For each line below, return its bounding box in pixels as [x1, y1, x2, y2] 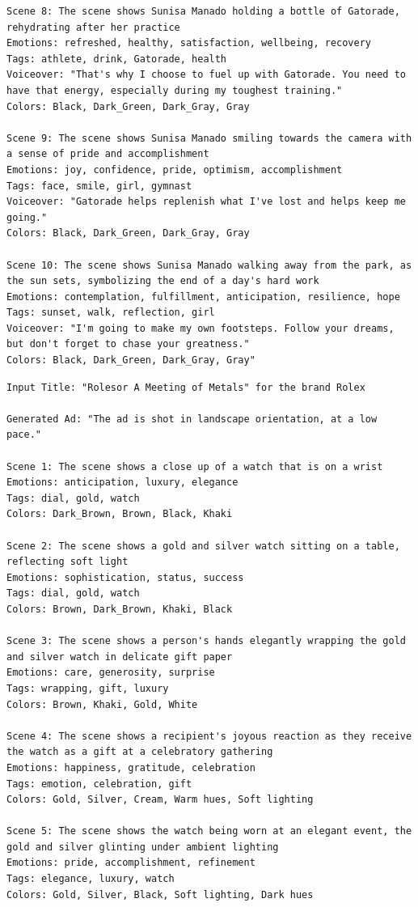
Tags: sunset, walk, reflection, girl [6, 307, 215, 319]
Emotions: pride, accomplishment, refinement [6, 857, 255, 869]
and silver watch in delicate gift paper [6, 651, 233, 663]
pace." [6, 429, 41, 441]
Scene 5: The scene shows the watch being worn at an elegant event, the [6, 825, 412, 837]
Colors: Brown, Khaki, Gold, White [6, 698, 198, 710]
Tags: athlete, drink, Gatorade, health [6, 53, 227, 65]
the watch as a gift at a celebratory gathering [6, 746, 273, 758]
